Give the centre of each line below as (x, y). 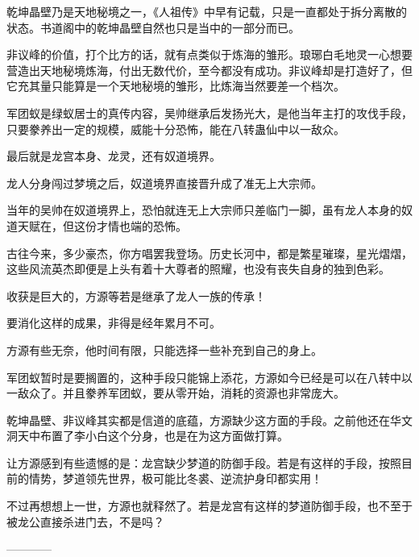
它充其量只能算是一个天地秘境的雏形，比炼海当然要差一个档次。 (176, 86)
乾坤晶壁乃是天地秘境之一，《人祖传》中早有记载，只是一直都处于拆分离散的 (207, 11)
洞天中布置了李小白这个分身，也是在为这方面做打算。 (147, 436)
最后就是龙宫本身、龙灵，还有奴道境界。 (114, 156)
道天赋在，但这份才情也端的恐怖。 (97, 225)
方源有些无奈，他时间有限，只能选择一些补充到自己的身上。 (164, 349)
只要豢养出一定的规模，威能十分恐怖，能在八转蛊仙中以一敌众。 (176, 129)
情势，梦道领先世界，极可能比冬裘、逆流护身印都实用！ (175, 478)
